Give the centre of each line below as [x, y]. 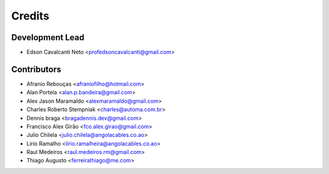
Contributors [36, 69]
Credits [30, 16]
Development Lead [48, 37]
